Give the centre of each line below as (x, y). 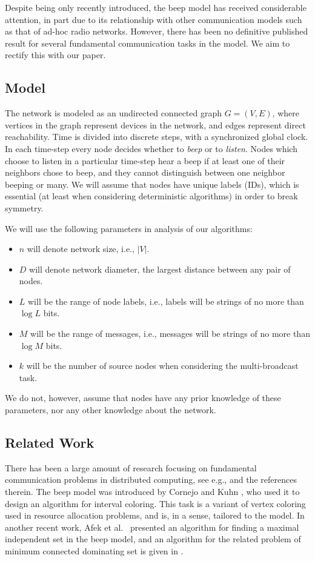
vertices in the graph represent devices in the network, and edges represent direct (155, 124)
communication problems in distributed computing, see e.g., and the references (151, 480)
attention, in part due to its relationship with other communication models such (154, 19)
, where (286, 113)
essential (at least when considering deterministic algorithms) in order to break (151, 196)
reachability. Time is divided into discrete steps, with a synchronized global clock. (157, 137)
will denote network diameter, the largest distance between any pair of (160, 269)
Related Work (50, 443)
